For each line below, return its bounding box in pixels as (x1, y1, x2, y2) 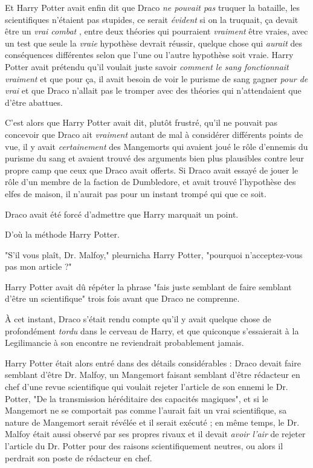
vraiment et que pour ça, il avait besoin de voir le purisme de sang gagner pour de (5, 72, 308, 85)
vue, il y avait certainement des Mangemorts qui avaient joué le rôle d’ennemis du (5, 140, 308, 152)
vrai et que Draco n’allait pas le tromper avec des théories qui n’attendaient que (5, 84, 302, 97)
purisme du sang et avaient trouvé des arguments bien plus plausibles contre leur (5, 152, 304, 164)
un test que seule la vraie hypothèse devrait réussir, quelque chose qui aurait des (5, 36, 302, 49)
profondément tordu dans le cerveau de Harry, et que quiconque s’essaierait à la (5, 324, 299, 337)
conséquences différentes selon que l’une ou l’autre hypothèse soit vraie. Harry (5, 48, 294, 61)
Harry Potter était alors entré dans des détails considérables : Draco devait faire (5, 356, 301, 369)
